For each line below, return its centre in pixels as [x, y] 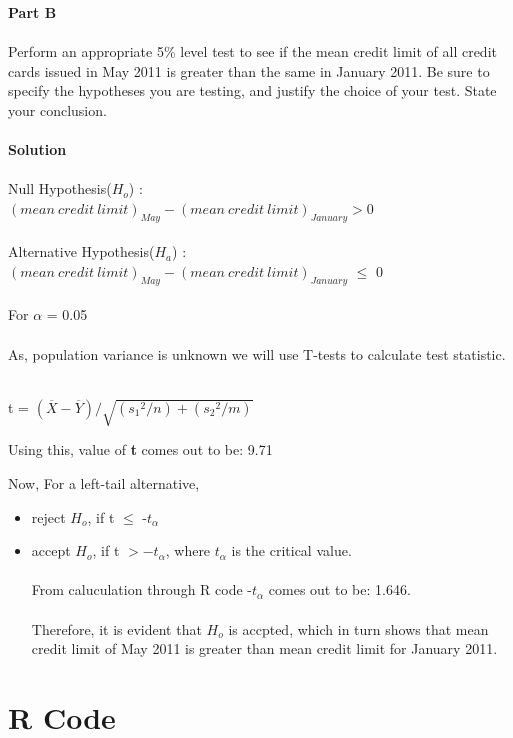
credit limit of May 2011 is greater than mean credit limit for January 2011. [264, 648]
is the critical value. [291, 550]
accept [51, 550]
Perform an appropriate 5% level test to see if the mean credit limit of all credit [252, 51]
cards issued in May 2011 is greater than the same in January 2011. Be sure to [249, 70]
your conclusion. [57, 109]
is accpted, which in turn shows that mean [358, 628]
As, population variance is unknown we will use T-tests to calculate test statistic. [257, 353]
